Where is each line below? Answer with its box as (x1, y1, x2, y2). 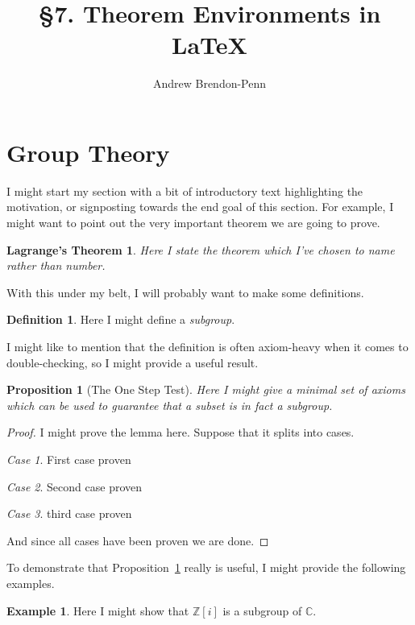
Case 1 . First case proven (6, 450, 131, 467)
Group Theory (6, 135, 170, 168)
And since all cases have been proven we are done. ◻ (6, 532, 269, 548)
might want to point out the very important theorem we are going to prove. (6, 214, 380, 231)
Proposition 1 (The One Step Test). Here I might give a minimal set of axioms (6, 381, 405, 398)
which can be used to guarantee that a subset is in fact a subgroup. (6, 396, 333, 413)
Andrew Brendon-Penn (152, 75, 267, 92)
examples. (6, 574, 55, 591)
